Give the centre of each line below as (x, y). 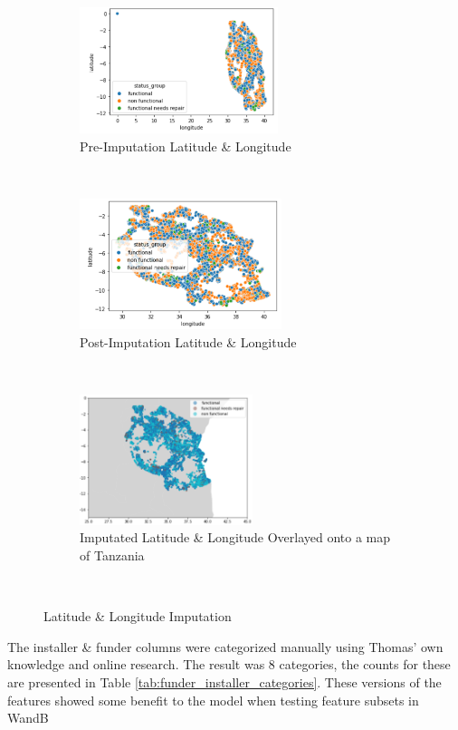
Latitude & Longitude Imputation (138, 616)
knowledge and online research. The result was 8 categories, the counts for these (229, 664)
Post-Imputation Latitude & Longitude (188, 341)
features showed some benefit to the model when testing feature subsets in (213, 700)
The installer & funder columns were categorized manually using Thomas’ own (225, 646)
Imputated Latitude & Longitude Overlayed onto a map (235, 537)
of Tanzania (112, 555)
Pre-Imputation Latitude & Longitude (186, 146)
